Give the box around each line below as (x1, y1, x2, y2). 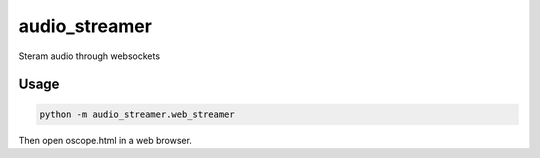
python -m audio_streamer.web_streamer (39, 108, 235, 120)
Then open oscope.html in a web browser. (18, 134, 192, 146)
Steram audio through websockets (18, 50, 160, 62)
